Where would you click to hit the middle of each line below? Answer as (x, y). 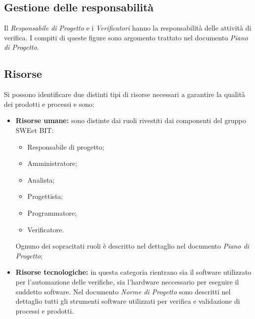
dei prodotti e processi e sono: (49, 104)
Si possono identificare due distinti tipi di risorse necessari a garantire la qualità (125, 94)
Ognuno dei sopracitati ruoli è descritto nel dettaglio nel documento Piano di (132, 246)
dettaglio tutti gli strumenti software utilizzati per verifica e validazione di (128, 301)
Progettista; (45, 196)
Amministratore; (52, 163)
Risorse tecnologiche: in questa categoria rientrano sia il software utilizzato (133, 272)
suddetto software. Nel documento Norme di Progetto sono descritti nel (123, 291)
